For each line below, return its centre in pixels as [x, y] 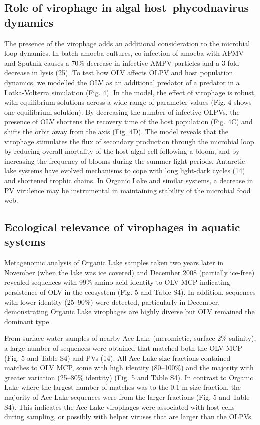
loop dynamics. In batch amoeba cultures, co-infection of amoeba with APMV [124, 53]
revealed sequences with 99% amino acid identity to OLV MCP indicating [117, 282]
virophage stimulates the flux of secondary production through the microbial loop [129, 141]
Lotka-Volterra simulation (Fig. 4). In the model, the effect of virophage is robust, [130, 92]
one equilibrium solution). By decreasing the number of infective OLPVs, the [122, 111]
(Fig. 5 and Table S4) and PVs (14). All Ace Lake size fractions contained [117, 358]
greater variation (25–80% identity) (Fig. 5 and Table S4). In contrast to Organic [129, 377]
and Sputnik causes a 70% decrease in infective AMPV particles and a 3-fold [122, 62]
